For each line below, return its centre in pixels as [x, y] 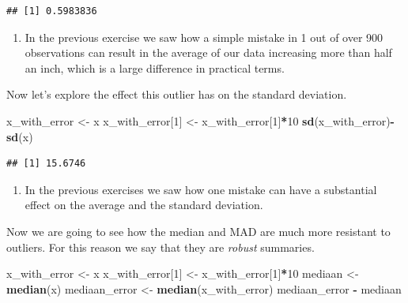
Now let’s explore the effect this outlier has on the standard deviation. [177, 94]
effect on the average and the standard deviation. [144, 205]
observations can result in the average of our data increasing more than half [208, 52]
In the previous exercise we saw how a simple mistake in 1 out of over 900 [204, 37]
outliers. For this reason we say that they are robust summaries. [161, 247]
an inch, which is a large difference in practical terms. [155, 67]
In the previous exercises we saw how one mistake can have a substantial [201, 189]
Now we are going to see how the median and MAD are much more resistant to [198, 231]
